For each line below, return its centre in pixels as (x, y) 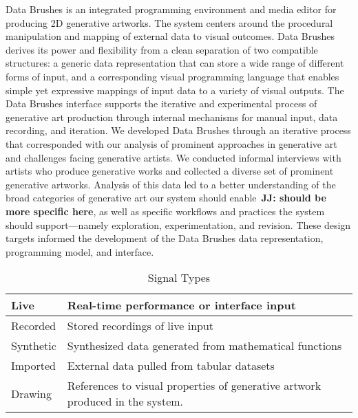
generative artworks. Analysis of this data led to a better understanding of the (171, 184)
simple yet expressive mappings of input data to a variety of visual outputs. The (175, 90)
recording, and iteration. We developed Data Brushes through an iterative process (178, 130)
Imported (33, 366)
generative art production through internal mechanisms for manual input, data (172, 117)
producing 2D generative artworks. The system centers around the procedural (169, 22)
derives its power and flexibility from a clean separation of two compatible (162, 49)
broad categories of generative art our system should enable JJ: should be (166, 198)
